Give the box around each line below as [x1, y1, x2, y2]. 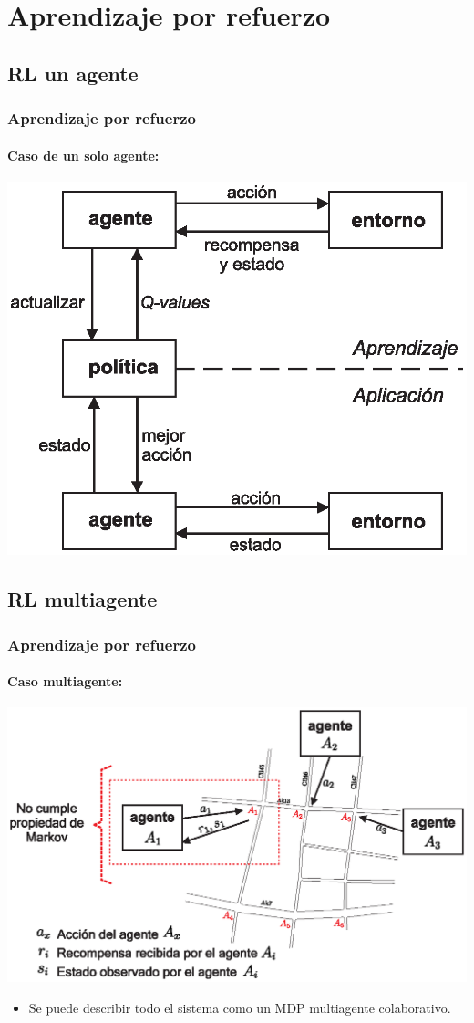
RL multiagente [7, 585, 158, 613]
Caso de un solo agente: [7, 145, 160, 164]
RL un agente [7, 58, 139, 87]
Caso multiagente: [7, 672, 123, 691]
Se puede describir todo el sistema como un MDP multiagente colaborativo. [28, 997, 451, 1017]
